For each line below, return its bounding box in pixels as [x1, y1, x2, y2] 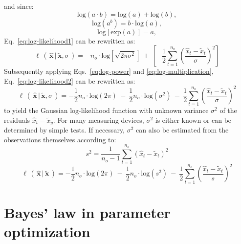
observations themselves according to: [4, 134, 116, 144]
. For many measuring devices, [53, 114, 144, 125]
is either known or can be [155, 114, 232, 125]
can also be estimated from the [136, 125, 229, 135]
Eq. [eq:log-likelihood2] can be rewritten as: [4, 75, 135, 86]
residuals [4, 114, 30, 125]
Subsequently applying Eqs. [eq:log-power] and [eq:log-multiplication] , [4, 66, 214, 76]
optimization [4, 222, 90, 242]
